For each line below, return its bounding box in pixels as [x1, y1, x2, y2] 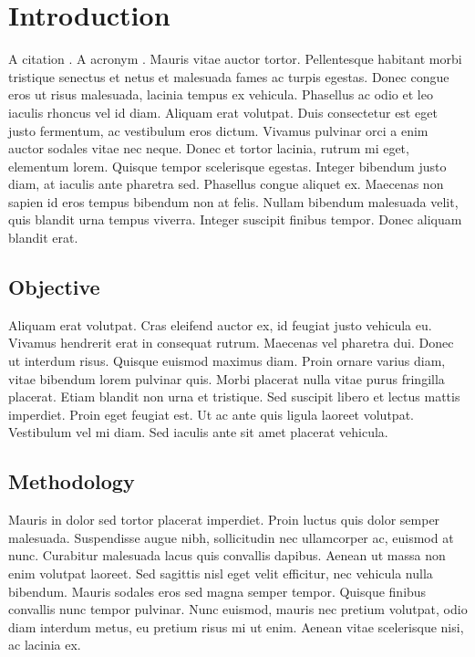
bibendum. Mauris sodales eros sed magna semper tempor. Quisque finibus [8, 581, 427, 600]
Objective [8, 273, 100, 301]
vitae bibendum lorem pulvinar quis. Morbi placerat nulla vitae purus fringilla [8, 369, 445, 388]
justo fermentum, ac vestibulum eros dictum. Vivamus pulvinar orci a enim [8, 120, 429, 140]
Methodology [8, 467, 135, 495]
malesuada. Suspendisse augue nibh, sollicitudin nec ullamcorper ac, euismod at [8, 527, 454, 547]
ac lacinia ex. [8, 635, 81, 654]
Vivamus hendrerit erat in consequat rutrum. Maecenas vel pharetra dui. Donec [8, 333, 454, 352]
